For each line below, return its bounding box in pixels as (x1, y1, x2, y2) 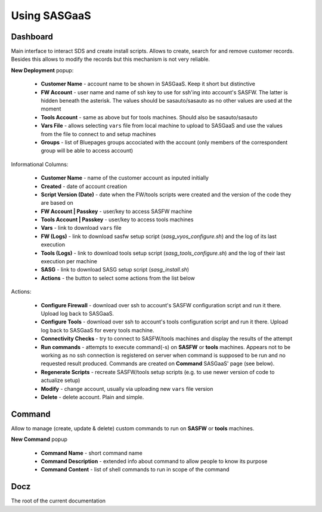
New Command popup (11, 436, 68, 443)
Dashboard (11, 32, 53, 42)
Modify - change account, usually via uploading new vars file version (41, 385, 213, 392)
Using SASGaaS (11, 9, 92, 22)
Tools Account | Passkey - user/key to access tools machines (41, 216, 194, 223)
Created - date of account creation (41, 183, 128, 190)
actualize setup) (41, 377, 80, 384)
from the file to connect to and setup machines (41, 130, 156, 137)
